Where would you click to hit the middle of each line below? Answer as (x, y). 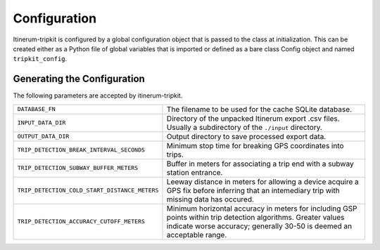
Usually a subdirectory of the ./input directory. (245, 127)
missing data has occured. (210, 199)
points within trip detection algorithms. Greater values (255, 217)
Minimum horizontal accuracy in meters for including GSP (262, 209)
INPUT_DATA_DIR (42, 123)
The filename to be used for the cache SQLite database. (259, 109)
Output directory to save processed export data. (246, 136)
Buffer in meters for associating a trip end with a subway (260, 164)
